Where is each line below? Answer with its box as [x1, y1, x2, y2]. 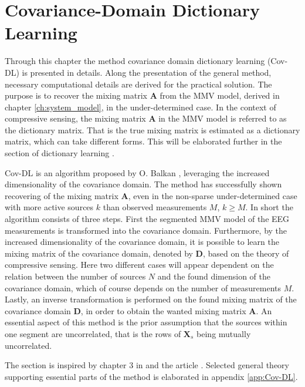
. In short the [245, 201, 293, 213]
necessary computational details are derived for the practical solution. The [5, 78, 272, 90]
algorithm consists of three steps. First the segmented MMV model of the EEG [5, 213, 290, 225]
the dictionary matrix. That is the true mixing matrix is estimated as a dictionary [5, 123, 300, 136]
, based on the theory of [202, 247, 289, 259]
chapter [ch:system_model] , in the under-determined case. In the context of [5, 100, 276, 113]
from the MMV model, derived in [160, 89, 280, 102]
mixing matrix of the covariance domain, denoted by [5, 247, 193, 259]
